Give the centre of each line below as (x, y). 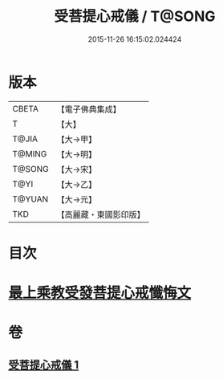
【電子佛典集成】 (89, 109)
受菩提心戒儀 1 (44, 365)
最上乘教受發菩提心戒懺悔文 (100, 293)
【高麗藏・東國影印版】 (101, 214)
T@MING (30, 153)
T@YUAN (30, 199)
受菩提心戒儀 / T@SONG (135, 16)
